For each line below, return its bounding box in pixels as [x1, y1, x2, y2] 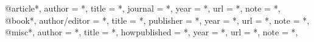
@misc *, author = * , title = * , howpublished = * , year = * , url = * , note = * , [5, 26, 298, 38]
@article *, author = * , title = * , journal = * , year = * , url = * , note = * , [5, 2, 281, 14]
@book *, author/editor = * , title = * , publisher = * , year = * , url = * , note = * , [5, 13, 310, 26]
